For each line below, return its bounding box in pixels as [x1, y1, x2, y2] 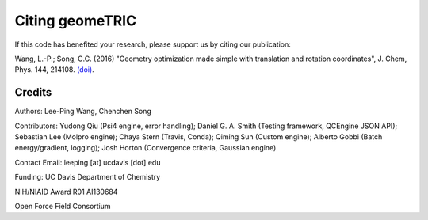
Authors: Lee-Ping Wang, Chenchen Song [14, 107, 152, 116]
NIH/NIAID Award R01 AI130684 [14, 187, 118, 196]
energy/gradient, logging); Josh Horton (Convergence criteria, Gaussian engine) [14, 143, 277, 153]
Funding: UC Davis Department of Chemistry [14, 173, 161, 182]
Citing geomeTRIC [14, 12, 137, 29]
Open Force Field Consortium [14, 201, 111, 211]
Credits [14, 85, 52, 99]
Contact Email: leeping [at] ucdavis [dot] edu [14, 157, 161, 167]
